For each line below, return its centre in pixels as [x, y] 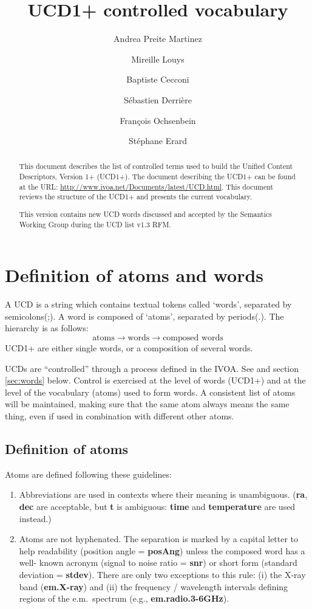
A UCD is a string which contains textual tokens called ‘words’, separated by [148, 304]
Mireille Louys [158, 59]
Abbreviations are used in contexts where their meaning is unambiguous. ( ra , [163, 494]
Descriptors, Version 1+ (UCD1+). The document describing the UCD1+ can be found [157, 177]
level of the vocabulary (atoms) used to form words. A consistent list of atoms [150, 392]
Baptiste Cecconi [158, 79]
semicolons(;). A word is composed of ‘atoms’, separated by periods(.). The [144, 316]
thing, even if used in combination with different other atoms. [120, 416]
